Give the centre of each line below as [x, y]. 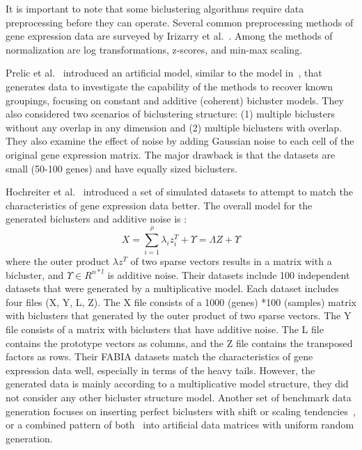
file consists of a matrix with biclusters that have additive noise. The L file [165, 329]
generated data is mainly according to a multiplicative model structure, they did [177, 384]
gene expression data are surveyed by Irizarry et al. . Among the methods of [169, 36]
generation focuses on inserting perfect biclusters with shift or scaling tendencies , [181, 411]
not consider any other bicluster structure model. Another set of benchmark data [179, 397]
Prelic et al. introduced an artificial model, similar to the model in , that [164, 73]
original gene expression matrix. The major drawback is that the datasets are [171, 154]
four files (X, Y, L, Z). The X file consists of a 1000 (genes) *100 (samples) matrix [181, 302]
